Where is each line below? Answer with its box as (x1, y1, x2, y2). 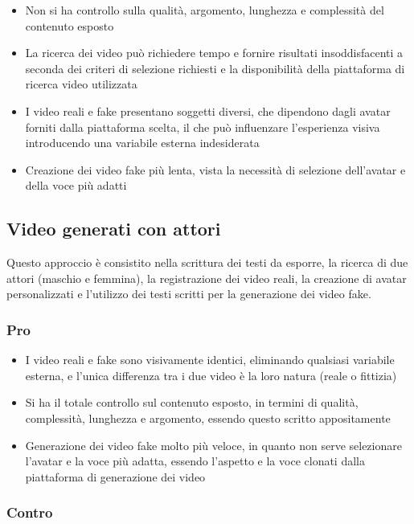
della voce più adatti (25, 177, 127, 194)
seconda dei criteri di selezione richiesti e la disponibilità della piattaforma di (25, 59, 405, 76)
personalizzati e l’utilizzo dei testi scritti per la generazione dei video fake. (6, 285, 371, 302)
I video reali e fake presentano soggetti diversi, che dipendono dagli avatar (25, 102, 391, 119)
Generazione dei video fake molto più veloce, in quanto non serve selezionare (25, 436, 402, 453)
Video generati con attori (6, 216, 221, 241)
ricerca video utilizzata (25, 76, 137, 92)
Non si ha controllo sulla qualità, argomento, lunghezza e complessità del (25, 2, 384, 18)
